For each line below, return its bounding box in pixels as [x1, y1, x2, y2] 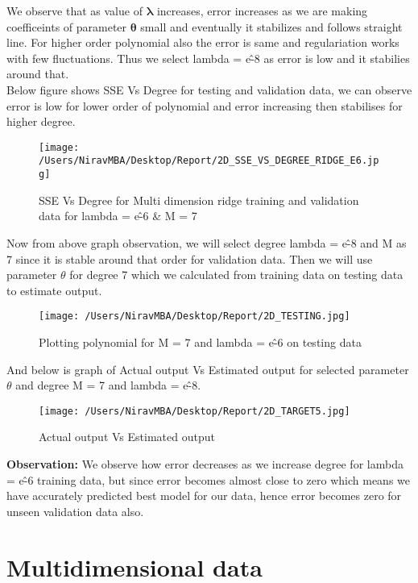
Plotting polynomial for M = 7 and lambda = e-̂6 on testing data [39, 333, 362, 350]
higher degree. [6, 113, 76, 130]
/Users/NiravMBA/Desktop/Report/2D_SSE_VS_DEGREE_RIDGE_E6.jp [39, 155, 379, 167]
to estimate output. [6, 281, 102, 298]
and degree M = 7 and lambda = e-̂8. [15, 377, 201, 394]
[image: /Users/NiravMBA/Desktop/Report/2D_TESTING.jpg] [39, 310, 350, 323]
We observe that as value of [6, 2, 143, 19]
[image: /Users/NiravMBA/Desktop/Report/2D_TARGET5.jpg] [39, 405, 350, 417]
